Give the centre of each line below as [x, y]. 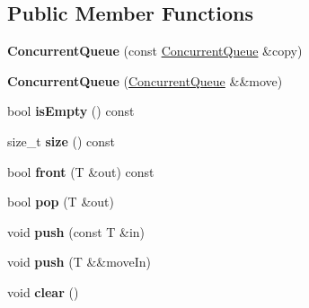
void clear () [43, 291]
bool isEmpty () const [71, 111]
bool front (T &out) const [81, 171]
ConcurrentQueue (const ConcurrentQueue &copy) [155, 51]
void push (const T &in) [76, 231]
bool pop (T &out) [61, 202]
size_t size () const [61, 141]
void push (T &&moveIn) [79, 262]
